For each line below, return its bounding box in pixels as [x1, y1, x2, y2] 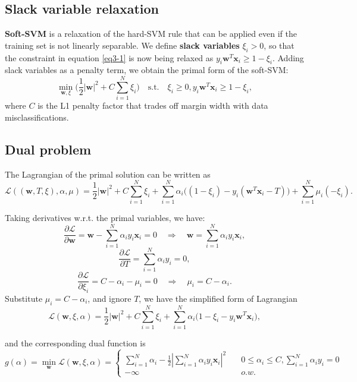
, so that [264, 39, 295, 51]
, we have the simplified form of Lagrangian [139, 292, 297, 304]
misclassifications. [5, 111, 69, 123]
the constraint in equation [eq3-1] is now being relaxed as [5, 51, 214, 64]
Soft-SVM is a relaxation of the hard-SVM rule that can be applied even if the [5, 27, 297, 40]
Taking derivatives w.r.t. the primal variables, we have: [5, 211, 205, 224]
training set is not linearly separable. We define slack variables [5, 39, 240, 51]
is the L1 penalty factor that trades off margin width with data [37, 99, 268, 112]
